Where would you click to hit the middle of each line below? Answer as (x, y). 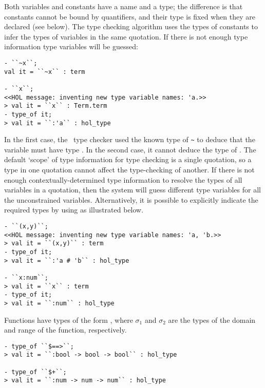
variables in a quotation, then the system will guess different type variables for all (132, 190)
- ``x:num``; (26, 277)
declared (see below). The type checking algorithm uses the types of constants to (131, 26)
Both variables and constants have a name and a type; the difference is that (124, 6)
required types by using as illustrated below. (74, 210)
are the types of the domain (212, 319)
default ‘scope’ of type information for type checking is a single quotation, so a (128, 159)
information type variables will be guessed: (71, 46)
